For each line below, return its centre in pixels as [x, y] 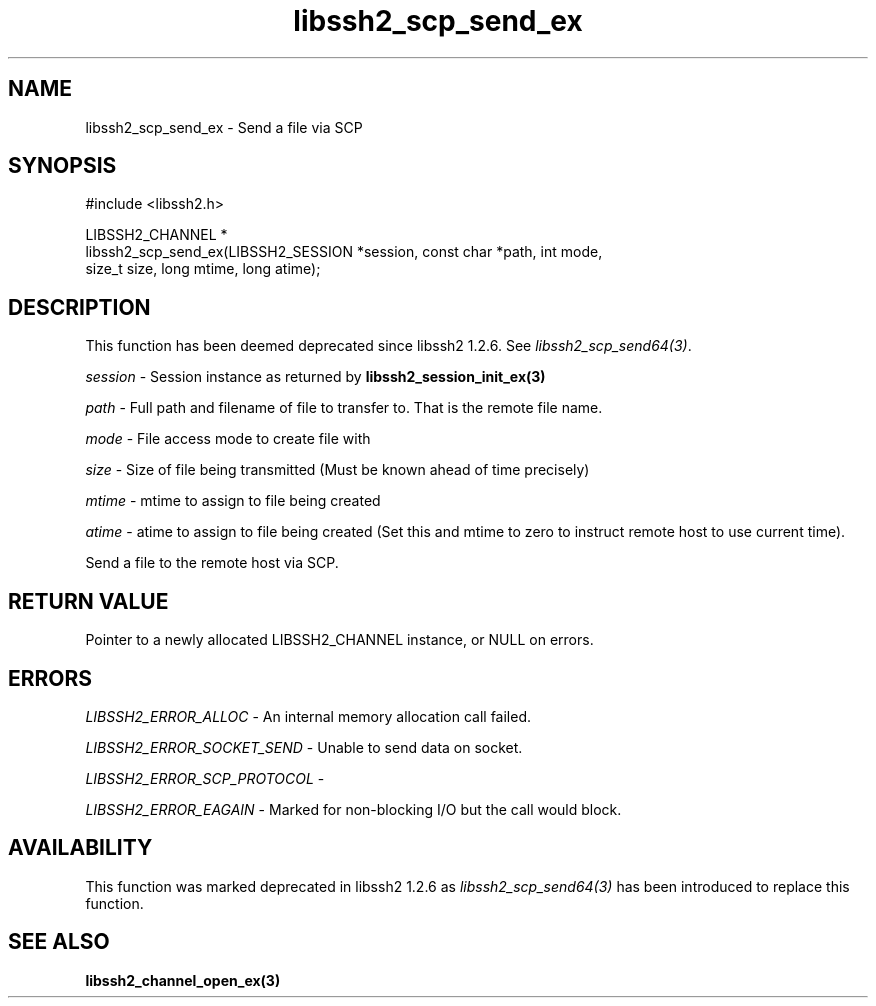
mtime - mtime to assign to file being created [233, 501]
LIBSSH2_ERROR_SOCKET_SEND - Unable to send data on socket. [304, 747]
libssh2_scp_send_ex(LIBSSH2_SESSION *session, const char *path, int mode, [344, 252]
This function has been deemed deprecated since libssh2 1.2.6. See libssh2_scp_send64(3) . [388, 346]
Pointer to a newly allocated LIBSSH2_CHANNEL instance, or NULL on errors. [339, 640]
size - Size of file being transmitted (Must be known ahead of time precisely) [337, 470]
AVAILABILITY [80, 848]
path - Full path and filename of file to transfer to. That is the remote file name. [344, 408]
